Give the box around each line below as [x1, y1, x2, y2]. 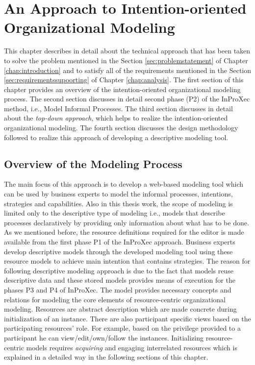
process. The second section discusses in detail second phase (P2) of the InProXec [4, 94, 250, 104]
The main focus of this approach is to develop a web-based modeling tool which [4, 179, 243, 189]
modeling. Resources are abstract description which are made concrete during [4, 304, 237, 314]
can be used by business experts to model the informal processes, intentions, [4, 189, 233, 199]
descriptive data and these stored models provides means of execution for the [4, 275, 235, 285]
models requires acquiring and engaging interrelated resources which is [26, 342, 237, 352]
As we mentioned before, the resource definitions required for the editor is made [4, 227, 244, 237]
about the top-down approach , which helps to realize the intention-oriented [4, 113, 228, 123]
